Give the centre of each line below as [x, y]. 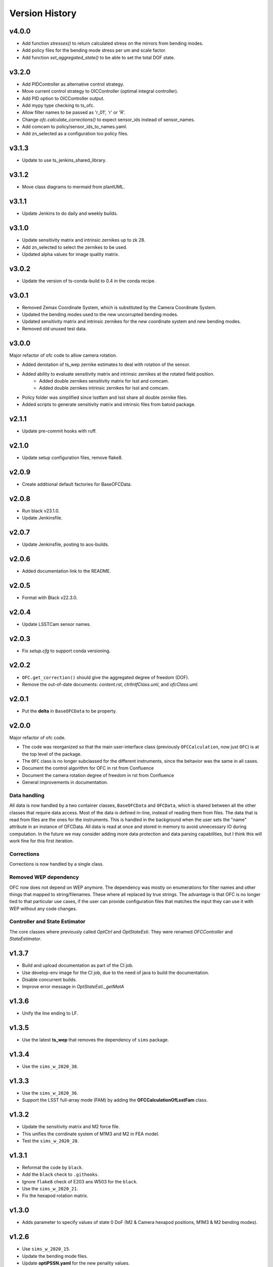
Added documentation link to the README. [66, 571]
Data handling [27, 795]
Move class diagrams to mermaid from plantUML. [73, 187]
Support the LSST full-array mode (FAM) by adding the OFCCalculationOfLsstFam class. [115, 1100]
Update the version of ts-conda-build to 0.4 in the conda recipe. [89, 281]
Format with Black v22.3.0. [50, 598]
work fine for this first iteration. [42, 841]
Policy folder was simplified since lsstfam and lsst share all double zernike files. [105, 397]
